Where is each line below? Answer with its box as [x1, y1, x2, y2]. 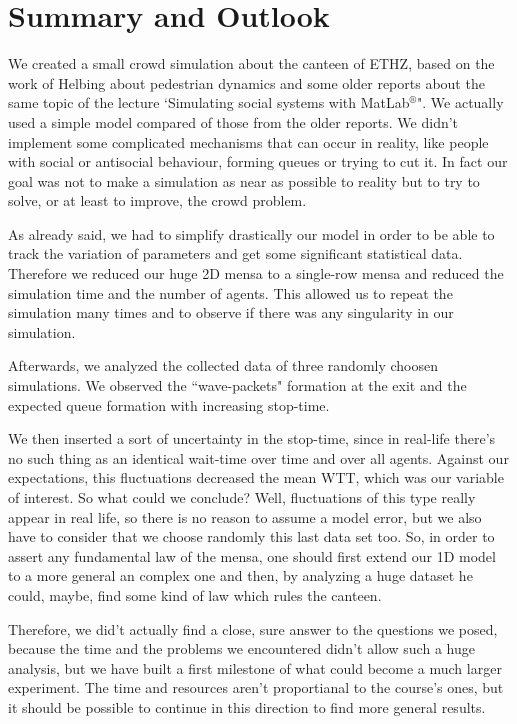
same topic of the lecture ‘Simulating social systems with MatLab [8, 92, 410, 113]
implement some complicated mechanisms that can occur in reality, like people [8, 131, 489, 152]
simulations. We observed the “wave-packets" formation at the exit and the [8, 375, 467, 396]
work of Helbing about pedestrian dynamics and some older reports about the [8, 72, 485, 93]
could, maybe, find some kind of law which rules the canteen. [8, 584, 382, 605]
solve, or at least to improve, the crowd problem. [8, 190, 307, 211]
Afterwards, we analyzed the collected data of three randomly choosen [8, 355, 439, 376]
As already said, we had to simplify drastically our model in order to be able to [8, 223, 495, 244]
